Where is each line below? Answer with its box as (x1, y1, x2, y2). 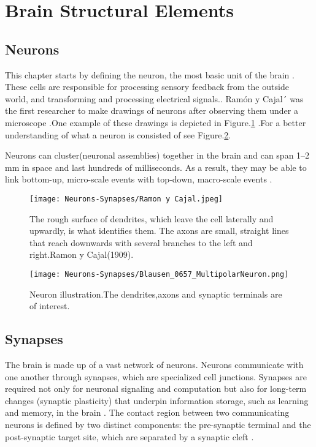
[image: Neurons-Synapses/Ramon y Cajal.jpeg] (29, 194, 223, 203)
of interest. (29, 299, 70, 312)
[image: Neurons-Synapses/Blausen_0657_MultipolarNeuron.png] (29, 269, 289, 279)
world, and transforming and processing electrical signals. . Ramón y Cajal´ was (5, 92, 304, 105)
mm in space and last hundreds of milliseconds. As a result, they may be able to (5, 160, 307, 173)
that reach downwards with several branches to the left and (29, 236, 253, 249)
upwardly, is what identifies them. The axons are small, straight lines (29, 224, 289, 237)
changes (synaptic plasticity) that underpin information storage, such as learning (5, 394, 309, 407)
